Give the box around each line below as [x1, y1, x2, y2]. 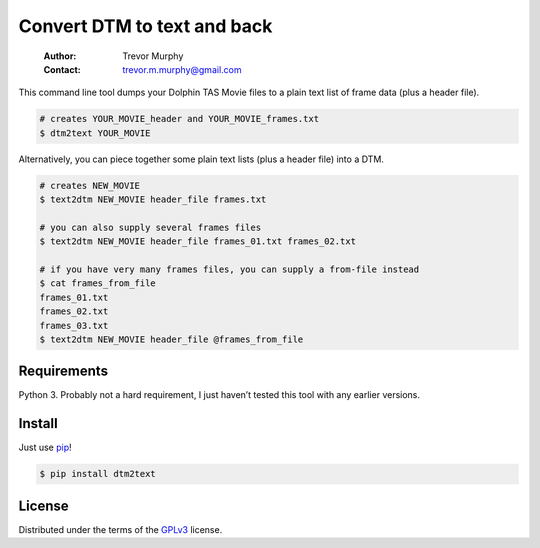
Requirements [18, 363, 109, 380]
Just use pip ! [18, 441, 72, 454]
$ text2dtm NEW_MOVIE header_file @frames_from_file [39, 333, 304, 345]
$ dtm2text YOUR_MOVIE [39, 127, 151, 139]
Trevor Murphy [122, 50, 184, 62]
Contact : [43, 63, 82, 75]
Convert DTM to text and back [18, 15, 273, 37]
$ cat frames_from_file [39, 278, 157, 289]
